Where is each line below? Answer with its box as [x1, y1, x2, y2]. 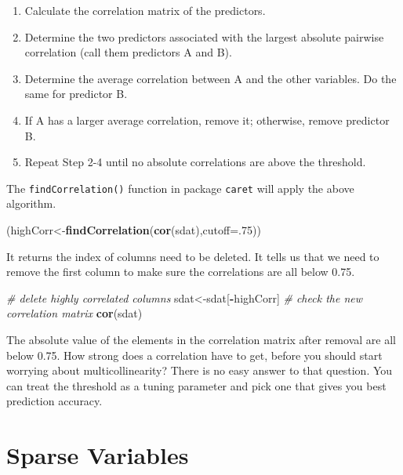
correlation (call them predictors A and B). [24, 44, 232, 60]
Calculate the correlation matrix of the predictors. [24, 2, 266, 18]
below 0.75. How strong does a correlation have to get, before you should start [6, 346, 383, 363]
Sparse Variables [6, 439, 189, 471]
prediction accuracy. [6, 393, 103, 409]
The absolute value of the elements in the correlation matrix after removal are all [6, 331, 396, 347]
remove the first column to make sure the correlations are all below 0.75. [6, 263, 355, 280]
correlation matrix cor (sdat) [6, 305, 143, 321]
